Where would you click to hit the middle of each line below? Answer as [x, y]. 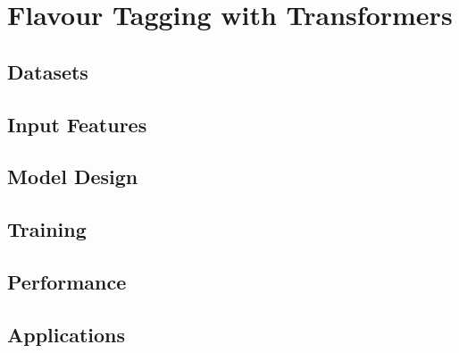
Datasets [48, 71]
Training [47, 229]
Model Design [73, 176]
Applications [67, 334]
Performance [67, 281]
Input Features [77, 124]
